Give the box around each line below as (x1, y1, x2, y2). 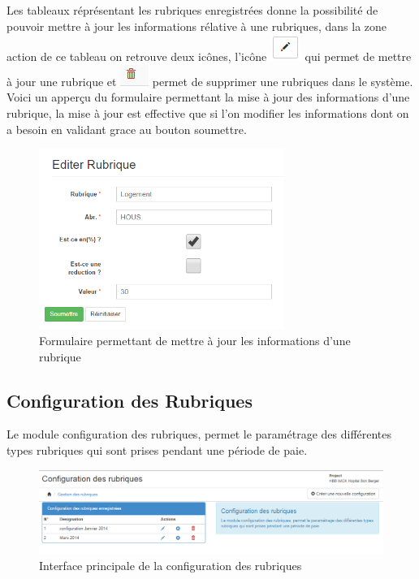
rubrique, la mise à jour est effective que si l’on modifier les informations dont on (6, 104, 409, 121)
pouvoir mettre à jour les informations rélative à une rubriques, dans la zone (6, 17, 387, 34)
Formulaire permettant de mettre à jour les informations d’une (39, 332, 351, 348)
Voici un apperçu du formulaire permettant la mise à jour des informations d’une (6, 89, 410, 106)
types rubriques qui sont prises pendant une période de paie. (6, 441, 308, 458)
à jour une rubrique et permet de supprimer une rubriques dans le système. (6, 72, 413, 89)
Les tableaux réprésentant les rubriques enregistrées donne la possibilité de (6, 2, 378, 18)
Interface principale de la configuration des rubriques (39, 557, 302, 574)
